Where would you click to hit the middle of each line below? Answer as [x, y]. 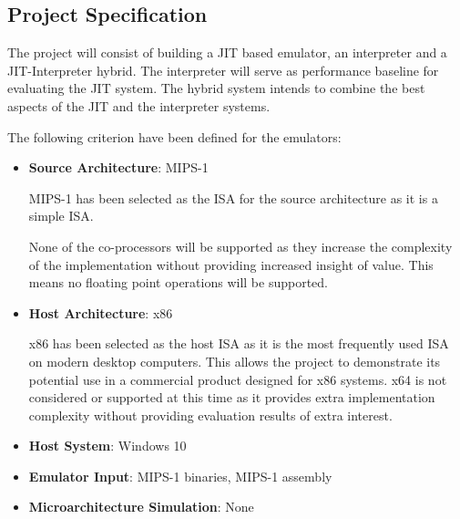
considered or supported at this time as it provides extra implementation [232, 397]
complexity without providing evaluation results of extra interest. [210, 415]
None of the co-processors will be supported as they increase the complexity [240, 246]
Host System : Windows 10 [107, 446]
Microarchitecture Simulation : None [141, 507]
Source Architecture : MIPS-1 [118, 167]
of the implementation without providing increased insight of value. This [231, 264]
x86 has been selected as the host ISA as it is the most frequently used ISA [239, 343]
